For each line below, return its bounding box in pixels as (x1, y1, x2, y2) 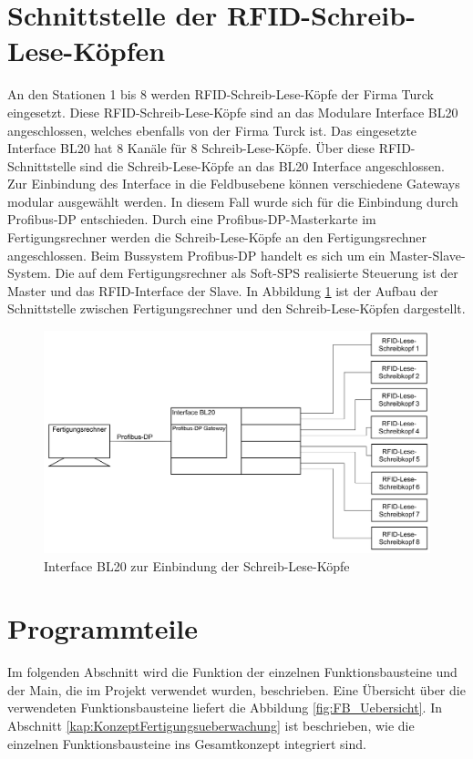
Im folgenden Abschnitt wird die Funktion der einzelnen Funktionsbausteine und (7, 662, 458, 682)
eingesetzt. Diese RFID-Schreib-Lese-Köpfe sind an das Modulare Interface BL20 (7, 102, 458, 121)
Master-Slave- (389, 245, 466, 264)
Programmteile (7, 610, 199, 647)
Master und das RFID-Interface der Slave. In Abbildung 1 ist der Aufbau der (7, 281, 438, 300)
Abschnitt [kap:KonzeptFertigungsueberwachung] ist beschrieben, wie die (7, 716, 415, 734)
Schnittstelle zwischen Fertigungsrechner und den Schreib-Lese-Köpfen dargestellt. (7, 299, 466, 318)
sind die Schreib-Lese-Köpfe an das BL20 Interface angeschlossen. (79, 156, 445, 175)
